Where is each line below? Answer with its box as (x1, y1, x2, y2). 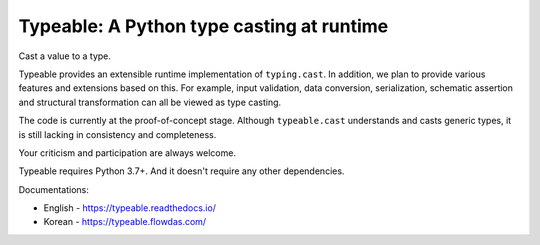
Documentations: (18, 183, 90, 195)
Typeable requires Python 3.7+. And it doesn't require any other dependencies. (18, 165, 345, 177)
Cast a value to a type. (18, 50, 112, 62)
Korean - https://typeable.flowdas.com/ (43, 216, 207, 228)
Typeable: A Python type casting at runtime (18, 15, 389, 37)
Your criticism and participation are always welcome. (18, 146, 237, 159)
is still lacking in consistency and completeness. (18, 128, 217, 140)
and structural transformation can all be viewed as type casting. (18, 96, 282, 108)
